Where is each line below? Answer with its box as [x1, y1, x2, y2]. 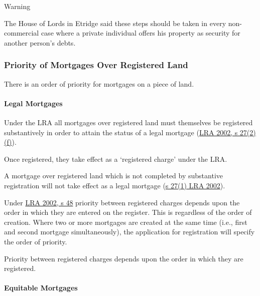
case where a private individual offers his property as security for [41, 28, 240, 38]
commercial [4, 28, 39, 38]
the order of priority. [4, 236, 67, 246]
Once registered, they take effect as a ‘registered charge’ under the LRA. [4, 153, 227, 164]
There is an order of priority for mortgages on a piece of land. [4, 78, 194, 89]
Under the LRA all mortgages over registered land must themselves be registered [4, 117, 253, 127]
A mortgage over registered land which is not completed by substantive [4, 170, 223, 181]
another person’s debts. [4, 37, 76, 48]
